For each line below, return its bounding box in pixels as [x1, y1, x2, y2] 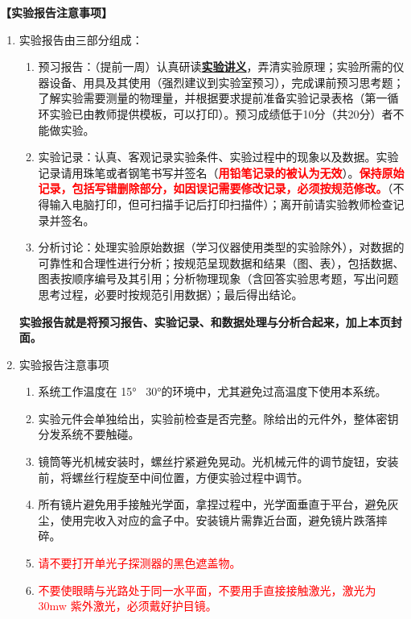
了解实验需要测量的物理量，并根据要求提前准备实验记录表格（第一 [38, 89, 388, 106]
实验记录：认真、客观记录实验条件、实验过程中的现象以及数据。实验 [38, 148, 399, 165]
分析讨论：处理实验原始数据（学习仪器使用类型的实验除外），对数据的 [38, 239, 405, 255]
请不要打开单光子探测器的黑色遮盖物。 [38, 555, 241, 571]
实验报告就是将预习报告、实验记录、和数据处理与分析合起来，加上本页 [18, 313, 391, 330]
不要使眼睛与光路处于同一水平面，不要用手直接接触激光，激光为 [38, 581, 376, 598]
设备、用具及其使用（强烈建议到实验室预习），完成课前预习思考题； [49, 73, 405, 90]
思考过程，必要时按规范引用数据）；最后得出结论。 [38, 285, 303, 302]
